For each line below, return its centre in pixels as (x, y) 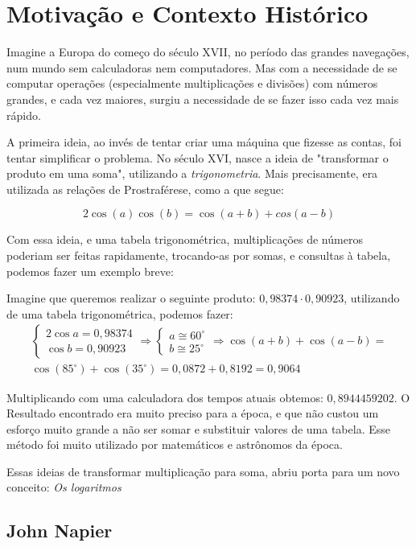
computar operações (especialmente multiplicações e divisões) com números (192, 83)
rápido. (24, 115)
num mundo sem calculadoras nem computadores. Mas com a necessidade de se (202, 67)
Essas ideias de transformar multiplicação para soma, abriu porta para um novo (203, 471)
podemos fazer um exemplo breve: (90, 271)
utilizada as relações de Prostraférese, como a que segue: (145, 189)
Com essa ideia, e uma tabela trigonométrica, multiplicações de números (185, 239)
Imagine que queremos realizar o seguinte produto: (131, 298)
